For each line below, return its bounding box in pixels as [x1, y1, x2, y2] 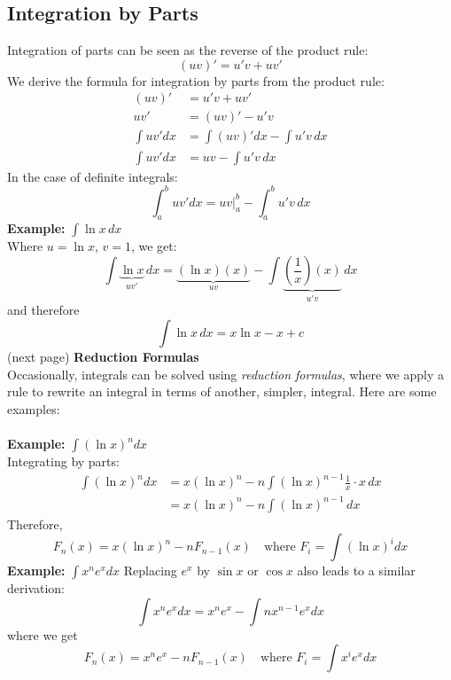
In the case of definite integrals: [7, 167, 178, 185]
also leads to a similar [297, 561, 416, 580]
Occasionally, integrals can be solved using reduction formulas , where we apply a [7, 364, 444, 383]
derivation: [7, 579, 66, 598]
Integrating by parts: [7, 452, 120, 470]
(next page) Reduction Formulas [7, 348, 199, 366]
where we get [7, 625, 78, 644]
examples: [7, 399, 60, 418]
